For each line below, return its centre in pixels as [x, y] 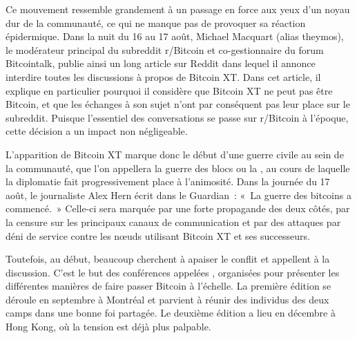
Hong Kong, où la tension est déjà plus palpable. [108, 327]
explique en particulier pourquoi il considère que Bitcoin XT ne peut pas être [169, 90]
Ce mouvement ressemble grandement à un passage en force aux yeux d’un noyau [178, 9]
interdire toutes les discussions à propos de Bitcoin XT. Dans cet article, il [163, 76]
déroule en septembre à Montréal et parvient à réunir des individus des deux [167, 299]
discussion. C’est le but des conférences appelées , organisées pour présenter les [173, 272]
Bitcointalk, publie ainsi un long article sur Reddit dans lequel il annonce [161, 63]
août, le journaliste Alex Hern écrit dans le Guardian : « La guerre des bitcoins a [178, 195]
